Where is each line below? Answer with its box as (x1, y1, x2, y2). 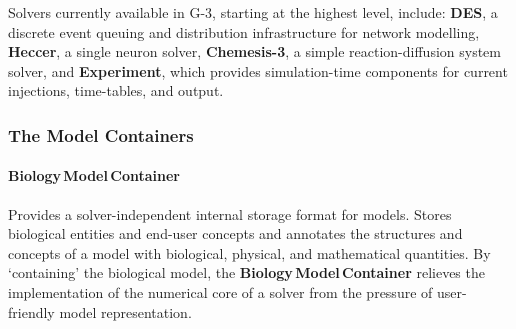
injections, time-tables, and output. (8, 80, 224, 101)
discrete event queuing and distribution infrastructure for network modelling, (8, 21, 480, 42)
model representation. (59, 301, 192, 322)
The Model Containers (8, 122, 194, 147)
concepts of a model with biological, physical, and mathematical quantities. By (8, 242, 491, 263)
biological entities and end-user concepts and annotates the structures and (8, 223, 463, 244)
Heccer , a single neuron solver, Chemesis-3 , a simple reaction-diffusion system (8, 41, 501, 62)
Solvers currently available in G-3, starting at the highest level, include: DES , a (8, 2, 498, 22)
